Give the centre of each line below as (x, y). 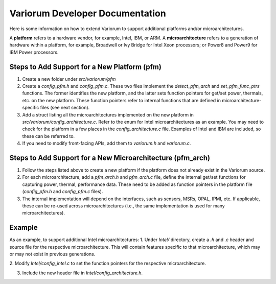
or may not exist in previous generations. (52, 254)
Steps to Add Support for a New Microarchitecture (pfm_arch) (110, 158)
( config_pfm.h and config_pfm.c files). (63, 192)
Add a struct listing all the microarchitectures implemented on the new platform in (108, 114)
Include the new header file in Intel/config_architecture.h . (83, 273)
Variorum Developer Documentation (88, 13)
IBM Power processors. (34, 52)
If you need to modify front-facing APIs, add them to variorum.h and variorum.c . (107, 144)
